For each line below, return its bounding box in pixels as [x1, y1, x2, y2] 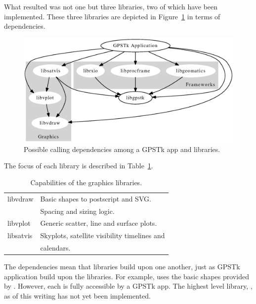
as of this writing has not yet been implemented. [4, 291, 151, 301]
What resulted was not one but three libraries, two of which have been [4, 1, 218, 11]
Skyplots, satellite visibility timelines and [40, 230, 165, 241]
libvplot [7, 218, 31, 228]
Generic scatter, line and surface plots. [40, 218, 157, 228]
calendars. [40, 243, 71, 253]
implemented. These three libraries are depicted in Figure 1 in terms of [4, 11, 220, 21]
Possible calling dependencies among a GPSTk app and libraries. [24, 144, 220, 154]
